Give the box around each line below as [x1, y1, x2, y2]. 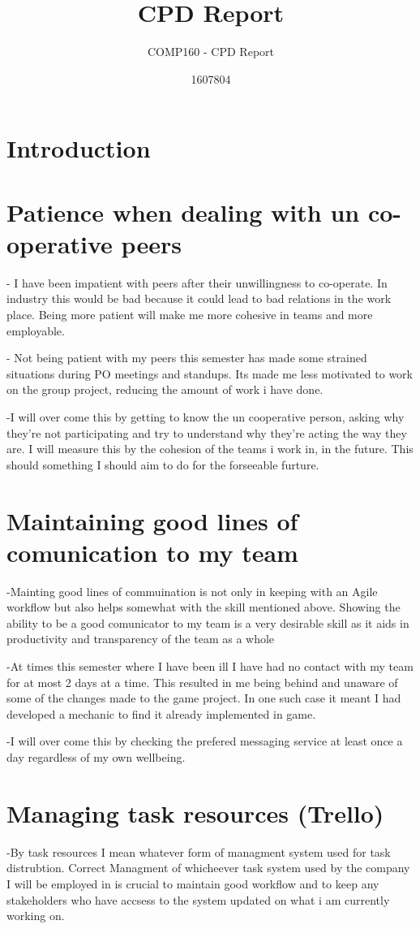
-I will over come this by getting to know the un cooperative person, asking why [6, 408, 405, 425]
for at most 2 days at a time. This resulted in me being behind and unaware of [6, 673, 398, 690]
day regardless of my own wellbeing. [6, 749, 186, 765]
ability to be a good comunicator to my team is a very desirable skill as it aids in [6, 614, 409, 631]
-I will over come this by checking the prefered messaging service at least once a [6, 732, 403, 750]
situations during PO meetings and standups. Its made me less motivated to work [6, 365, 413, 382]
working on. [6, 907, 65, 924]
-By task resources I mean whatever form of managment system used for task [6, 843, 391, 860]
